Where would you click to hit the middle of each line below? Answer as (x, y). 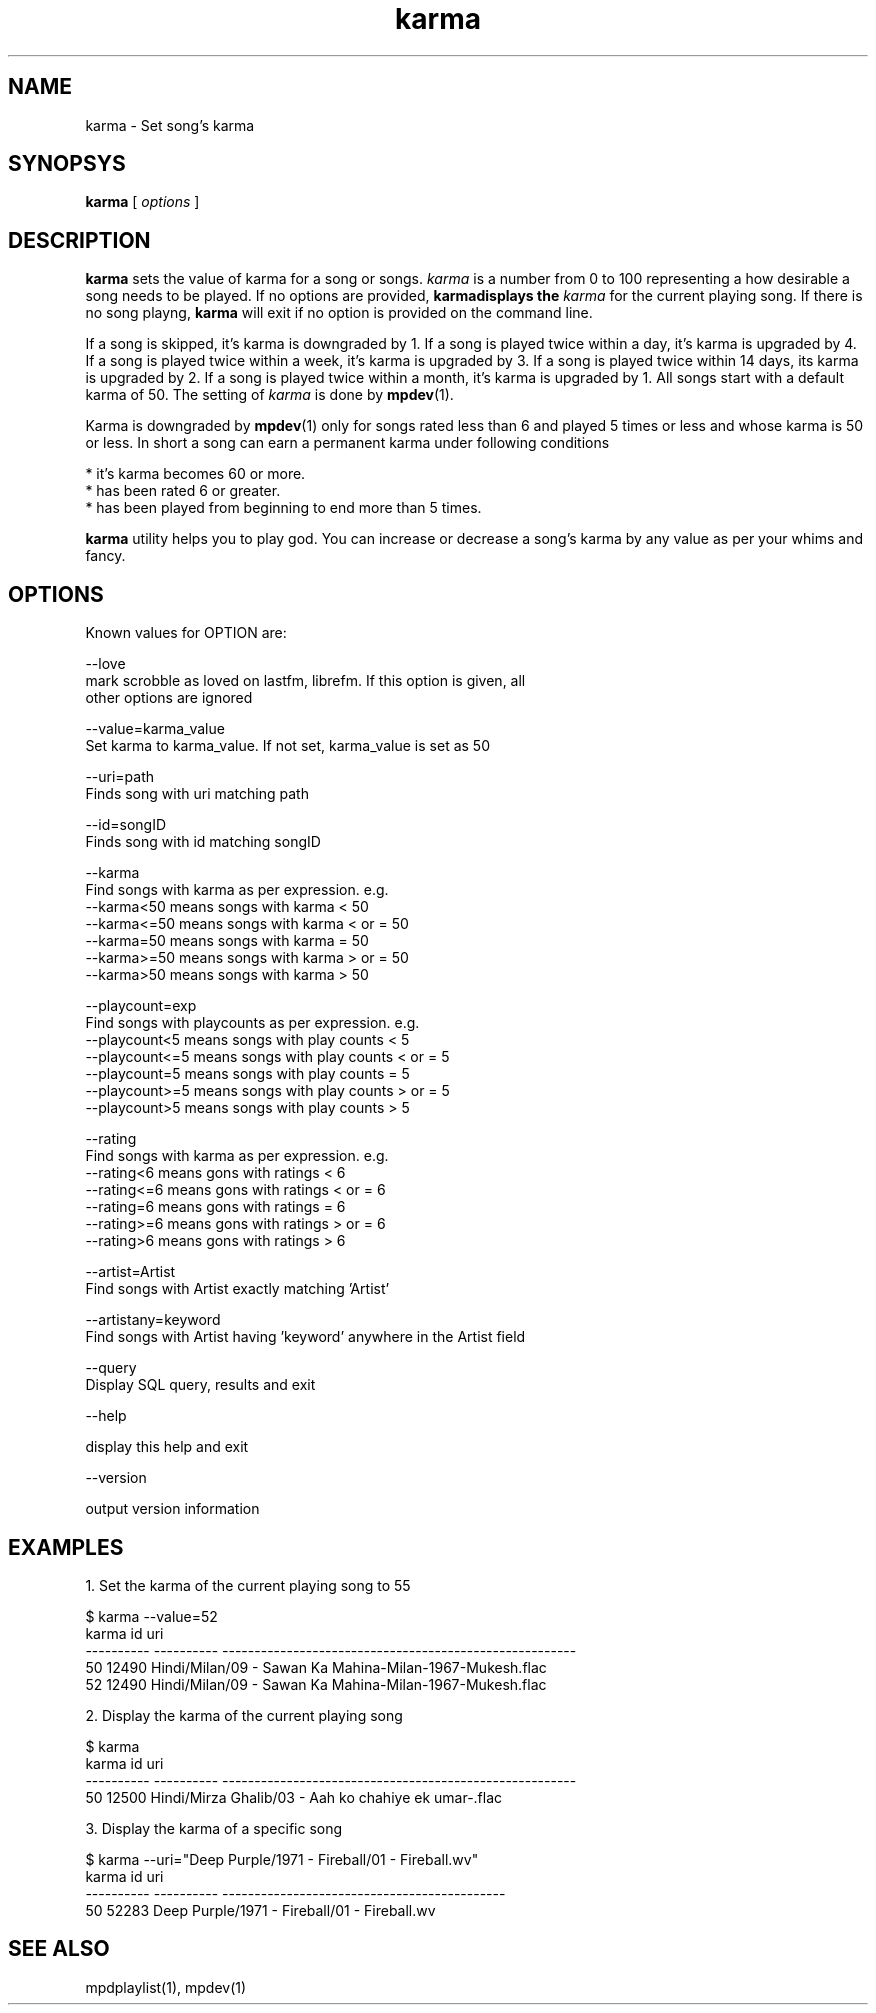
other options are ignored (169, 698)
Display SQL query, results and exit (200, 1385)
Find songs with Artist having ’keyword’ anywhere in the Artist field (305, 1337)
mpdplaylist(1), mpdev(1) (166, 1987)
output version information (172, 1509)
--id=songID (125, 825)
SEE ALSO (59, 1949)
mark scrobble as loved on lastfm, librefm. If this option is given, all (305, 681)
